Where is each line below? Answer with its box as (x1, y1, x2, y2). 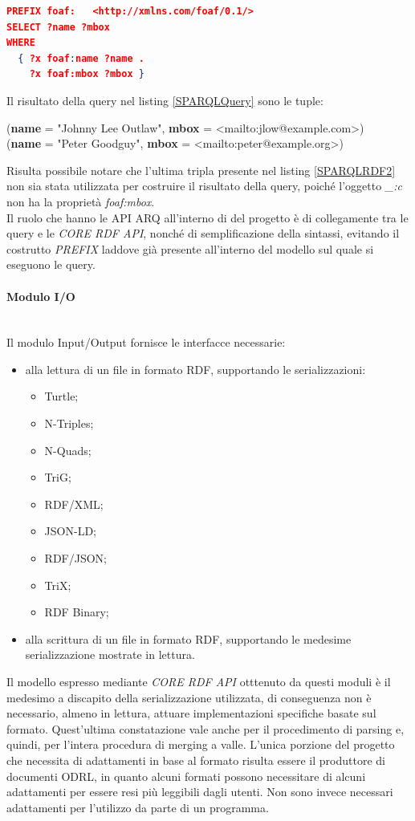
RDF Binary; (44, 604, 109, 620)
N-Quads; (44, 441, 92, 458)
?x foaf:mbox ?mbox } (29, 68, 144, 80)
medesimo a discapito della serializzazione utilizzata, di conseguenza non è (6, 689, 372, 705)
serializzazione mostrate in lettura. (25, 646, 195, 663)
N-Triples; (44, 415, 94, 432)
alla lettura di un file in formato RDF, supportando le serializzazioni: (25, 360, 366, 377)
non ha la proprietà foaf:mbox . (6, 193, 155, 209)
